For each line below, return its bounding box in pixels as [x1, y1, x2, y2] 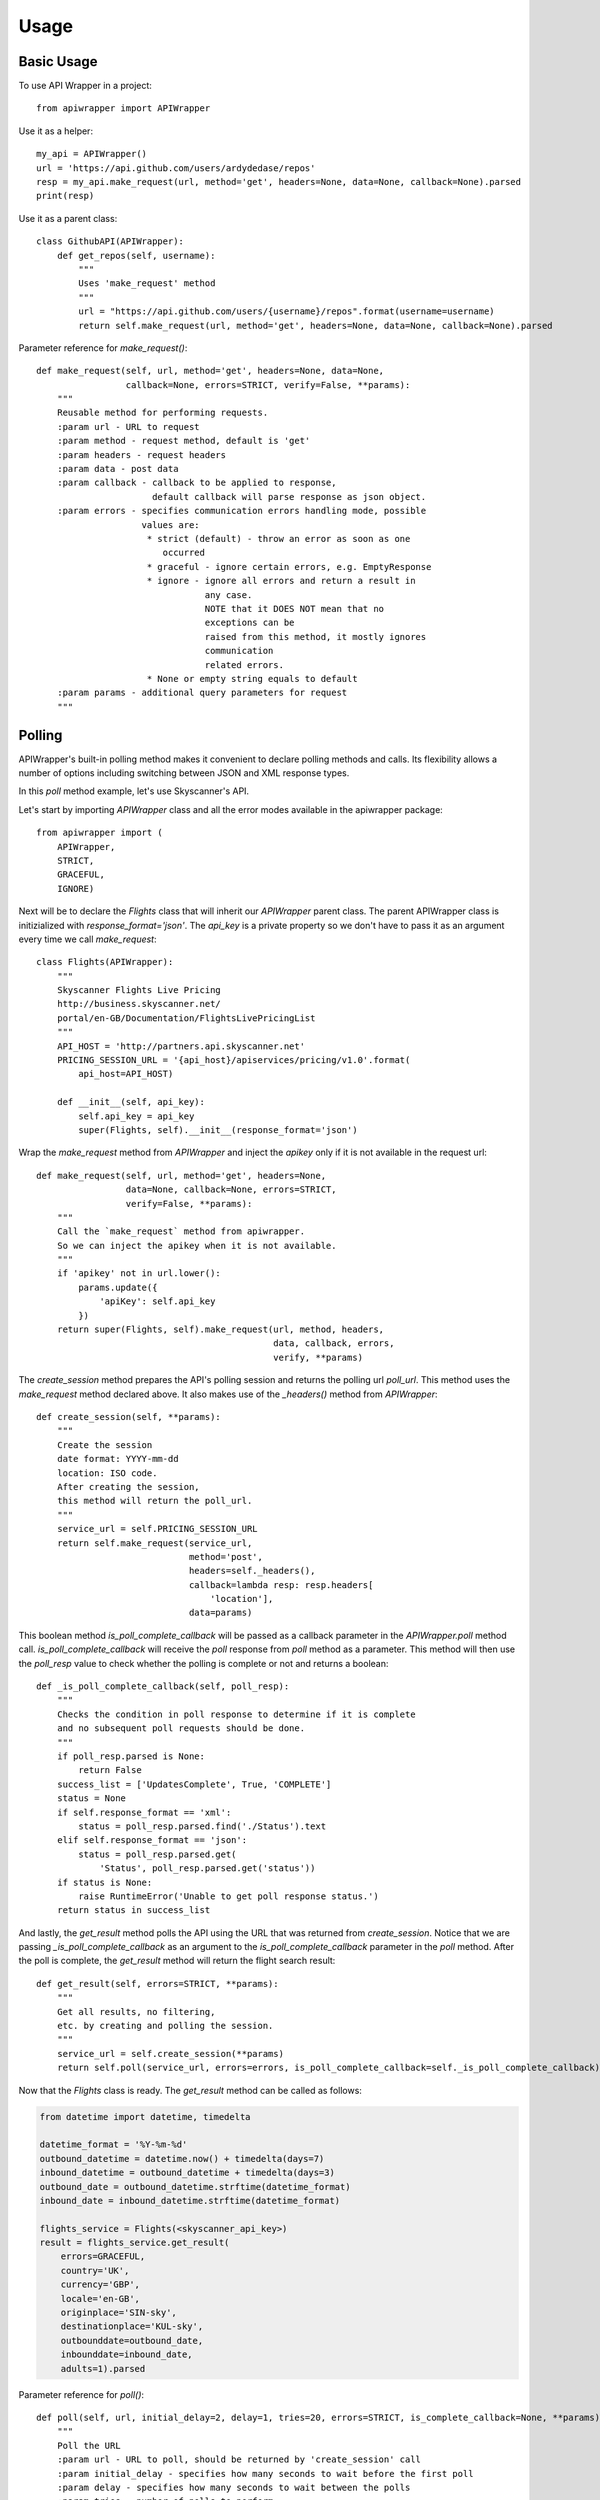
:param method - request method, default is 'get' [56, 435, 311, 447]
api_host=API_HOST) [78, 1068, 174, 1080]
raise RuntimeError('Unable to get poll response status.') [78, 1890, 379, 1902]
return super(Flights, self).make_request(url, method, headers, [56, 1324, 385, 1335]
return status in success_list [56, 1905, 211, 1916]
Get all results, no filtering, [56, 2006, 216, 2017]
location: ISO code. [56, 1467, 158, 1479]
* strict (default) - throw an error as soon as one [146, 533, 411, 544]
